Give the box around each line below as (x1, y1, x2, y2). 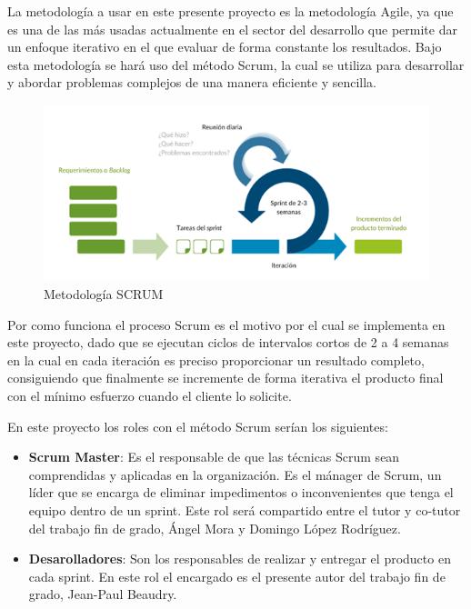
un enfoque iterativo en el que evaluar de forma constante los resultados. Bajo (7, 37, 442, 56)
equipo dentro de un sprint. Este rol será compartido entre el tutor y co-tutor (28, 500, 461, 519)
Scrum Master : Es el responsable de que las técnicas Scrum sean (28, 447, 400, 466)
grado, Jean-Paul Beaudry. (28, 584, 177, 604)
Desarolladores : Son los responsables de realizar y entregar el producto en (28, 549, 451, 568)
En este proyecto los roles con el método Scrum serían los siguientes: (7, 416, 388, 435)
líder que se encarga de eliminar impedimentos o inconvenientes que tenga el (28, 483, 454, 502)
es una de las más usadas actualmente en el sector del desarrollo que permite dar (7, 19, 457, 38)
